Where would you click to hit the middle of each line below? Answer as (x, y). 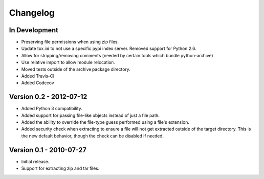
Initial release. (35, 161)
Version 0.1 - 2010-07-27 (48, 150)
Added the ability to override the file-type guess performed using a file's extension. (105, 122)
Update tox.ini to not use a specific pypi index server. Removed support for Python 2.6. (109, 48)
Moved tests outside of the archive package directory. (76, 69)
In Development (34, 30)
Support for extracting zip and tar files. (60, 168)
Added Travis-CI (38, 76)
